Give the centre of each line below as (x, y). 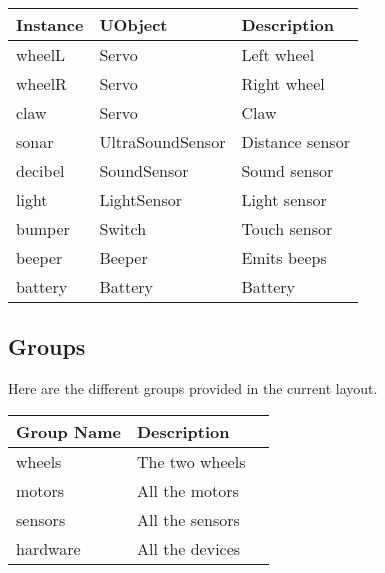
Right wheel (283, 83)
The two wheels (191, 461)
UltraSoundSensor (162, 141)
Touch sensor (287, 228)
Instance (50, 24)
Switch (123, 228)
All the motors (187, 490)
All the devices (188, 548)
